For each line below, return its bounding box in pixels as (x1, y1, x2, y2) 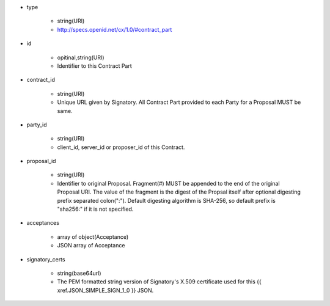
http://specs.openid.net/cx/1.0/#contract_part (57, 26, 172, 33)
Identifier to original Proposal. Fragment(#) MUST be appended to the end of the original (57, 180, 280, 187)
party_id (26, 121, 47, 128)
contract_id (26, 76, 55, 84)
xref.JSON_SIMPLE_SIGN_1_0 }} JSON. (57, 286, 154, 294)
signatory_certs (26, 255, 65, 263)
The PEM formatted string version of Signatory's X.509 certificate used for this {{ (57, 278, 262, 285)
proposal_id (26, 158, 56, 165)
